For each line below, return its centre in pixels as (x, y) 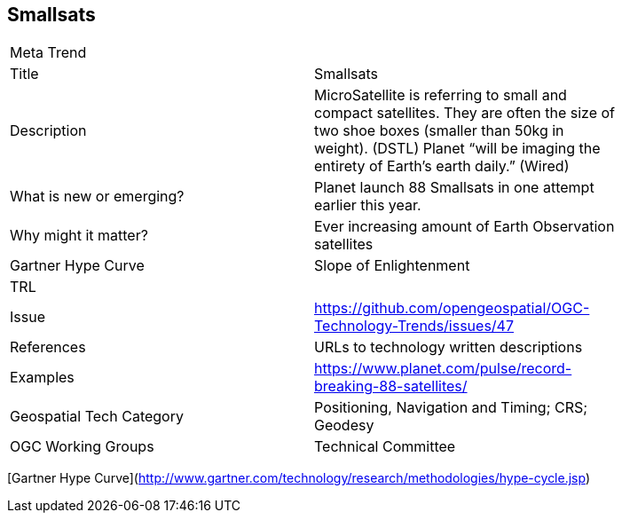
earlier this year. (368, 205)
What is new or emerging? (97, 197)
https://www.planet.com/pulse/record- (443, 369)
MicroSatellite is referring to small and (441, 95)
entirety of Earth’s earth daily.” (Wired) (442, 166)
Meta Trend (48, 53)
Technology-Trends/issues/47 (414, 326)
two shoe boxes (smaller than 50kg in (439, 131)
